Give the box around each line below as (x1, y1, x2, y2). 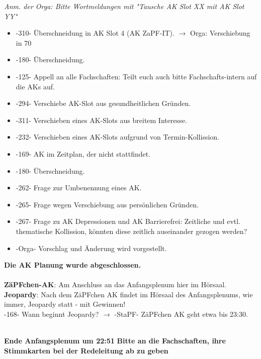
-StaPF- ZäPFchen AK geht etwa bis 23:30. (114, 309, 248, 319)
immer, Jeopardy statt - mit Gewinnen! (4, 299, 126, 309)
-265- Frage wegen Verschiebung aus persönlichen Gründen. (16, 199, 199, 209)
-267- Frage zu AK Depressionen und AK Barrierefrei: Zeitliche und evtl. (16, 216, 241, 226)
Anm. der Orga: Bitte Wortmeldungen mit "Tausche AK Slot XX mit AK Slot (4, 1, 244, 11)
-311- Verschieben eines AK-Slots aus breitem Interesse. (16, 114, 187, 125)
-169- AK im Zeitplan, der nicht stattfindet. (16, 148, 151, 159)
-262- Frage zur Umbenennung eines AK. (16, 182, 142, 193)
